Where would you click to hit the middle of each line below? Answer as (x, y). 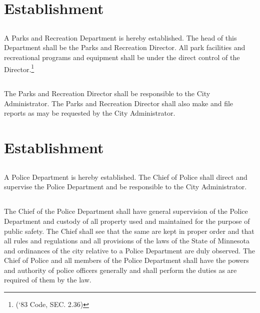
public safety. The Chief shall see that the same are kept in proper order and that (129, 231)
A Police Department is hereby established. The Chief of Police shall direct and (126, 177)
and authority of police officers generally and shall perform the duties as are (120, 270)
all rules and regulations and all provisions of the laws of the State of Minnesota (127, 241)
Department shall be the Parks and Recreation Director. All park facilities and (125, 47)
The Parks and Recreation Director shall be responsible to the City (107, 93)
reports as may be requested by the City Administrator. (90, 113)
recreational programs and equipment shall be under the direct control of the (122, 57)
